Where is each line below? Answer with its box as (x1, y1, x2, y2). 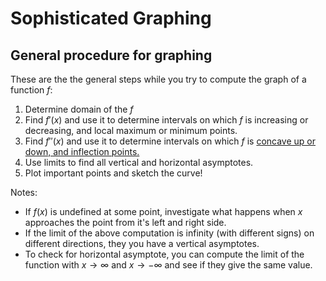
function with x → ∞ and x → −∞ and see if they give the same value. (24, 259, 313, 271)
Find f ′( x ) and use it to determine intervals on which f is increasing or (24, 114, 309, 126)
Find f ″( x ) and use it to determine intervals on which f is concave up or (24, 135, 317, 147)
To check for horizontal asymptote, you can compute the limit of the (24, 248, 305, 260)
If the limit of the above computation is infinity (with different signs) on (24, 227, 315, 239)
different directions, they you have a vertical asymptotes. (24, 238, 260, 249)
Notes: (10, 187, 38, 198)
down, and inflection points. (24, 146, 140, 157)
